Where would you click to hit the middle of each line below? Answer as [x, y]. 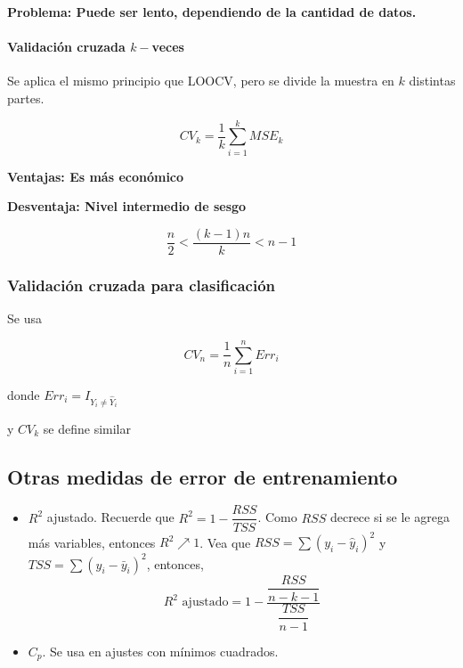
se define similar [87, 428]
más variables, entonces [92, 542]
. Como [277, 517]
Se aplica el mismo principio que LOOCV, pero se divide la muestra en [201, 81]
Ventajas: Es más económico [96, 176]
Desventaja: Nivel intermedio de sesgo [127, 206]
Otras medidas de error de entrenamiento [203, 476]
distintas [432, 81]
